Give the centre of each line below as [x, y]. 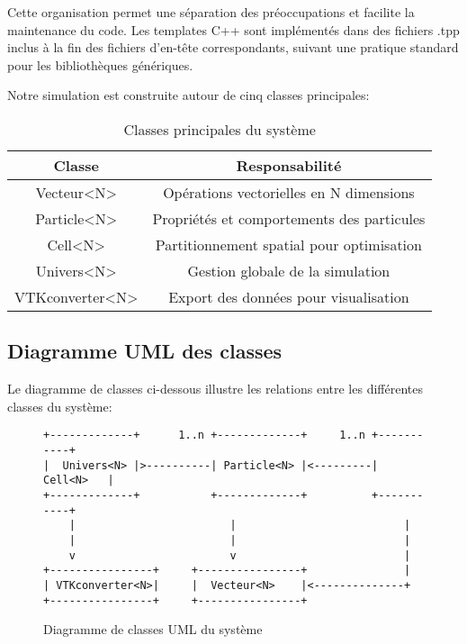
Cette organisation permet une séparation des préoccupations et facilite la [211, 12]
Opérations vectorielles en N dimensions [289, 192]
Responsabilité [289, 165]
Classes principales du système [220, 129]
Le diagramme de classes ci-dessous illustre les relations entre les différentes [215, 389]
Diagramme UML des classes [145, 351]
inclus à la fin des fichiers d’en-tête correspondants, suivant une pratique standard [233, 47]
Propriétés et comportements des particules [289, 218]
